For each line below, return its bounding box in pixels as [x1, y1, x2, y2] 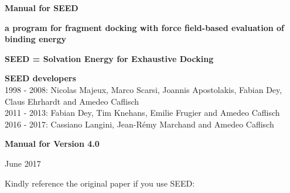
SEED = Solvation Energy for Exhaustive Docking [5, 52, 214, 64]
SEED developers [5, 72, 76, 84]
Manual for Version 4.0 [5, 137, 100, 150]
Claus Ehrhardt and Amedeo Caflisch [5, 95, 139, 107]
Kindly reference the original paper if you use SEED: [5, 177, 195, 189]
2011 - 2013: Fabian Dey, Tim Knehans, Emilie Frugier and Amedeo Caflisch [5, 106, 280, 119]
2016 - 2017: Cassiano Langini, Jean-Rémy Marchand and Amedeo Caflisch [5, 118, 274, 130]
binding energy [5, 33, 67, 45]
